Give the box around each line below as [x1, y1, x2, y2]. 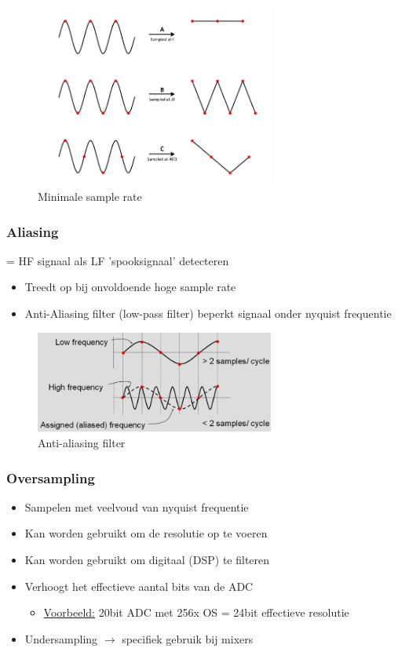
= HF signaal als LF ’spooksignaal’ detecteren [6, 252, 229, 268]
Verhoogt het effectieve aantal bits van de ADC [24, 577, 254, 594]
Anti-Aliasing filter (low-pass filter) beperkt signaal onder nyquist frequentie [24, 305, 392, 322]
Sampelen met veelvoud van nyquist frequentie [24, 498, 249, 515]
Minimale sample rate [38, 188, 142, 205]
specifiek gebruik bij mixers [122, 630, 254, 647]
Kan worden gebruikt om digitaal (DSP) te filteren [24, 551, 270, 567]
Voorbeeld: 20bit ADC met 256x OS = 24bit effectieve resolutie [43, 604, 349, 621]
